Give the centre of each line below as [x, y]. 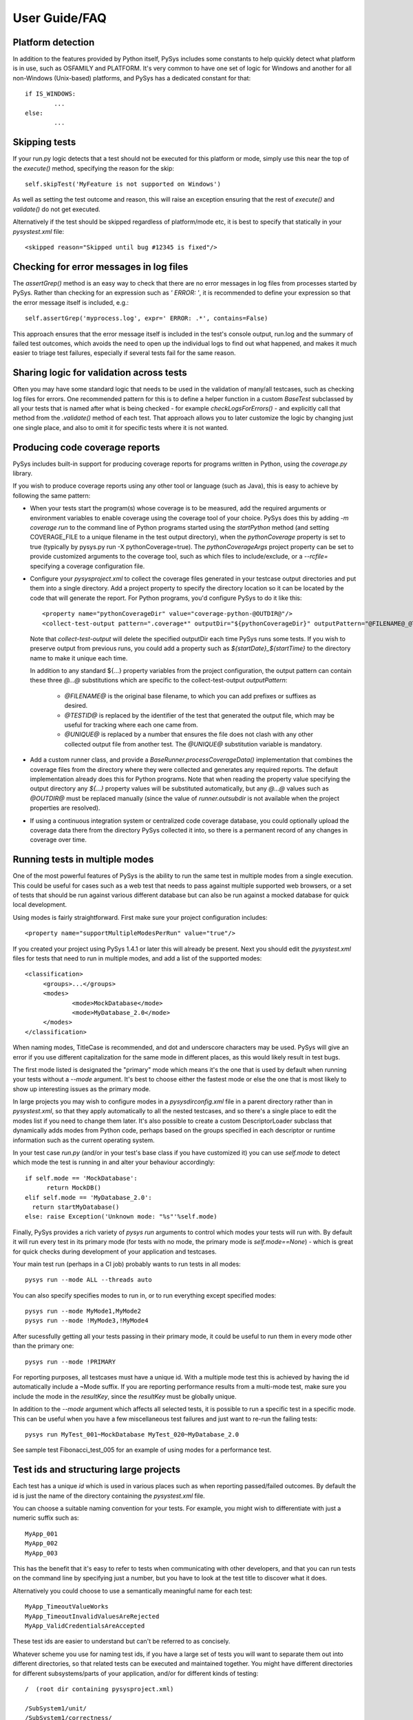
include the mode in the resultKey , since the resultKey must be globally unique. [125, 1396]
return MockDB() [74, 1188]
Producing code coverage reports [86, 447]
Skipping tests [44, 142]
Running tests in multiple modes [83, 860]
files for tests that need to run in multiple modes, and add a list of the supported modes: [137, 958]
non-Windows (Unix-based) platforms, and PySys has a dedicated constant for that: [132, 78]
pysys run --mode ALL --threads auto [89, 1280]
